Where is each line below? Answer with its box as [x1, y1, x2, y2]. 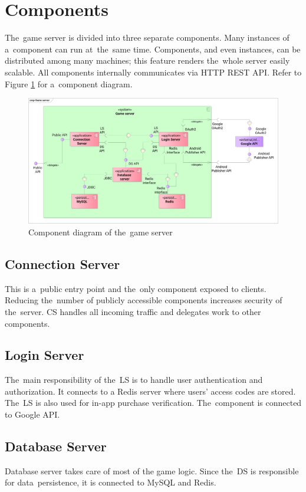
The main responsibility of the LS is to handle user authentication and [5, 373, 263, 386]
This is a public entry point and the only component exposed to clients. [5, 282, 266, 294]
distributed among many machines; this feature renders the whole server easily [5, 54, 290, 67]
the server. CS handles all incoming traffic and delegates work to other [5, 305, 261, 317]
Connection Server [5, 254, 120, 273]
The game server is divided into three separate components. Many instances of [5, 31, 289, 44]
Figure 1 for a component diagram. [5, 77, 133, 90]
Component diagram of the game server [28, 225, 173, 238]
